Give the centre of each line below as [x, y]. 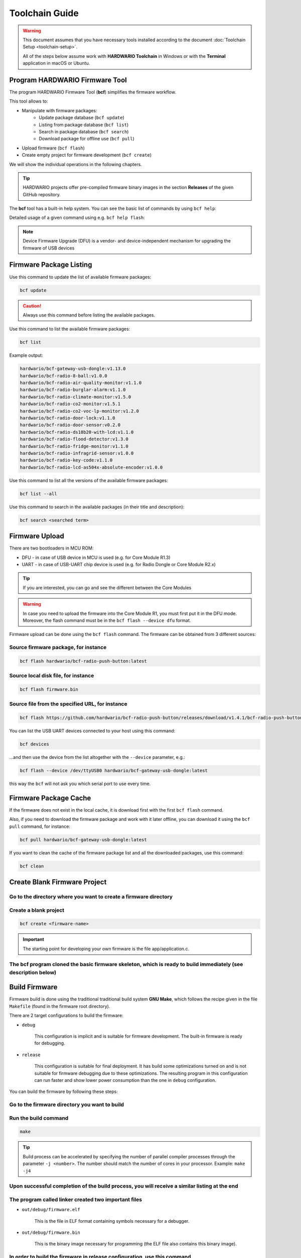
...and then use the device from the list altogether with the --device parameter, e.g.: [97, 757]
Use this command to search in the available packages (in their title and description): [97, 507]
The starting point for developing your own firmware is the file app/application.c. [106, 949]
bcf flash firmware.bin [49, 689]
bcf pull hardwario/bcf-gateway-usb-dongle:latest [84, 840]
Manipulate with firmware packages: [59, 110]
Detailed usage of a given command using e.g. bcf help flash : [77, 218]
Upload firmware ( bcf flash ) [53, 148]
